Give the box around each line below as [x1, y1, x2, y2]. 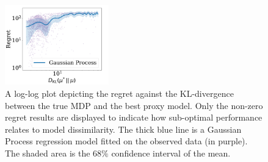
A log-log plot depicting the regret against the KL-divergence [5, 86, 234, 99]
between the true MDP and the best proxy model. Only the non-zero [5, 99, 263, 111]
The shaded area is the [5, 146, 90, 159]
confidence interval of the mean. [111, 146, 231, 159]
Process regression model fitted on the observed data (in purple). [5, 135, 248, 147]
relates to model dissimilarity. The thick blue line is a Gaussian [5, 122, 242, 135]
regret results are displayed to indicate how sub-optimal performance [5, 111, 263, 124]
